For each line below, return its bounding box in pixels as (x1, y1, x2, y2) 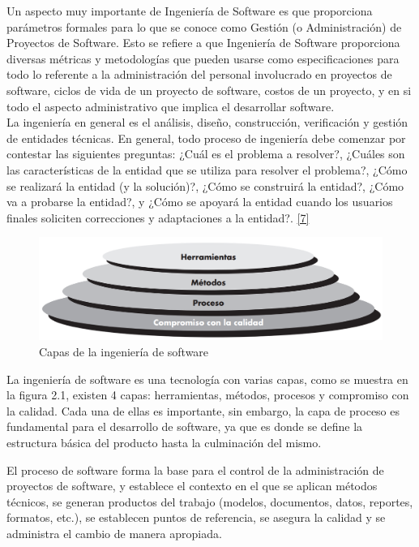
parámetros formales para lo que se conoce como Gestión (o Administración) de (6, 18, 402, 35)
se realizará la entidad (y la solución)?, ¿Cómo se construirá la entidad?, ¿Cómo (6, 177, 404, 194)
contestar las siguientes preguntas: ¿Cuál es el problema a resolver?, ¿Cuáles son (6, 145, 405, 162)
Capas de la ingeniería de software (39, 343, 209, 360)
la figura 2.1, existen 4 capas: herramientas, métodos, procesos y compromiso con (6, 386, 409, 403)
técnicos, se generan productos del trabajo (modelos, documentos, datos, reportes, (6, 493, 413, 510)
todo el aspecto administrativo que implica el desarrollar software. (6, 97, 335, 114)
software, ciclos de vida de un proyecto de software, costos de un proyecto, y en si (6, 81, 412, 98)
